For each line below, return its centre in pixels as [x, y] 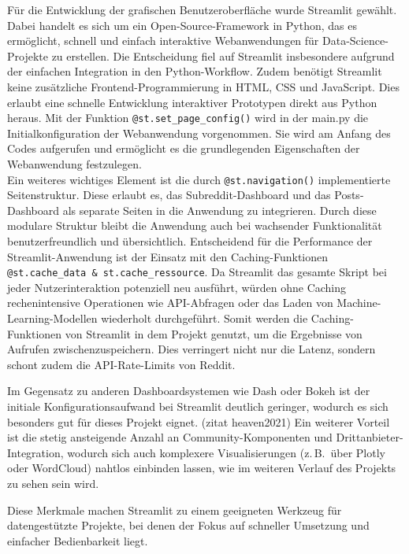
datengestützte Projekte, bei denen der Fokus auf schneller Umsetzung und [188, 525]
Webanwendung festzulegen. [74, 164]
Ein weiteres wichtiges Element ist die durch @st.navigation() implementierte [199, 179]
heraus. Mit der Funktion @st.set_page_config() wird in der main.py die [188, 118]
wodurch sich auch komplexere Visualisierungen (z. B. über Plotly [226, 452]
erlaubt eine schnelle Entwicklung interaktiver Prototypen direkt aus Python [192, 102]
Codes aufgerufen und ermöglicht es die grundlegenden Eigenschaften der [184, 148]
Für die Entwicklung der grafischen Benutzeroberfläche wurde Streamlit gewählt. [202, 9]
